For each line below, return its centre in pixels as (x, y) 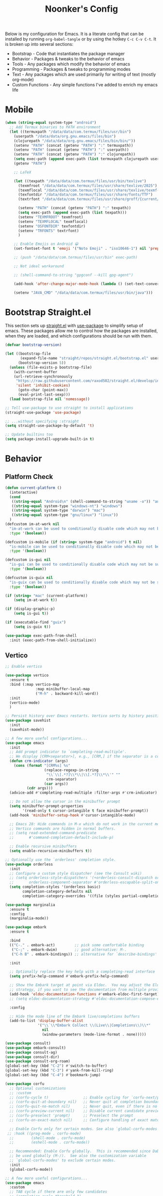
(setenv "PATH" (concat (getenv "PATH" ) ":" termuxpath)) (73, 145)
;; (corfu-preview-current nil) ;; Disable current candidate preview (85, 1111)
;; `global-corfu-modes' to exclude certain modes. (63, 1160)
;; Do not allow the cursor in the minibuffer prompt (65, 802)
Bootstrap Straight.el (48, 312)
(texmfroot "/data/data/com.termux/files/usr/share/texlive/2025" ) (88, 186)
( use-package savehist (28, 720)
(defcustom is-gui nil (28, 560)
